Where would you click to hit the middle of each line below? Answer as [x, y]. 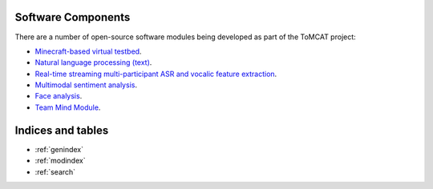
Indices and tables [62, 130]
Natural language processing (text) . [93, 62]
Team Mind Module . [68, 107]
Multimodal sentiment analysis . [86, 85]
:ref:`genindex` [59, 149]
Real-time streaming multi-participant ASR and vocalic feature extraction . [156, 74]
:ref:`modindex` [60, 161]
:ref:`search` [55, 171]
